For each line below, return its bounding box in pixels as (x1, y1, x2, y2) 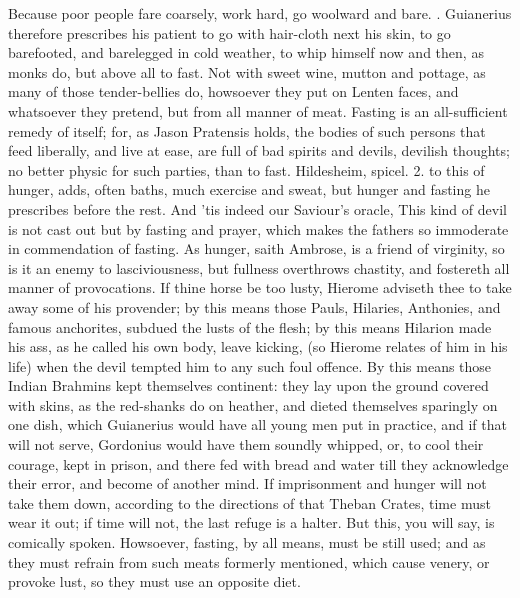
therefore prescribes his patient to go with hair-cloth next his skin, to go (8, 22, 451, 43)
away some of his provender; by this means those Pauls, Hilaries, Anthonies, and (8, 296, 501, 317)
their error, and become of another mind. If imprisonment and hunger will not (8, 473, 487, 494)
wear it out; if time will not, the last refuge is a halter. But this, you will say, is (8, 512, 495, 533)
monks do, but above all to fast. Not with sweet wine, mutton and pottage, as (8, 61, 486, 82)
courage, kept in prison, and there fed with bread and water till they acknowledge (8, 453, 509, 474)
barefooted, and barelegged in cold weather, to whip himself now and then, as (8, 42, 484, 63)
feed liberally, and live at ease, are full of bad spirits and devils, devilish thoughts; (8, 140, 510, 161)
